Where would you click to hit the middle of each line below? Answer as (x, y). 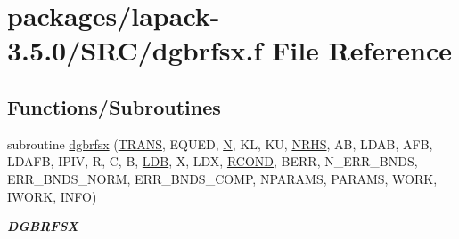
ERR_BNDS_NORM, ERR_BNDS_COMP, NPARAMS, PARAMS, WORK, (222, 178)
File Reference (362, 50)
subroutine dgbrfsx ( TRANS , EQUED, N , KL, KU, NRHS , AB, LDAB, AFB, (220, 143)
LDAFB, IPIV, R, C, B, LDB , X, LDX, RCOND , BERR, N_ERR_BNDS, (213, 161)
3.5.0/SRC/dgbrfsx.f (135, 50)
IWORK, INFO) (52, 196)
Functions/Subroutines (114, 106)
